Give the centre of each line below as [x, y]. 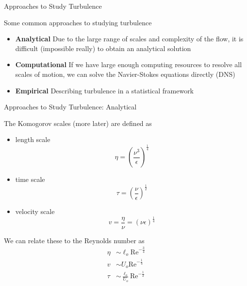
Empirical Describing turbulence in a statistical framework [105, 90]
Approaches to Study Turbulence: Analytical [70, 107]
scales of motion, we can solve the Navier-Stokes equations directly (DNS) [125, 74]
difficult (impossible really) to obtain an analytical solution [103, 48]
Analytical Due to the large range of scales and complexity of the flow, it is [129, 39]
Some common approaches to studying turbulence [78, 22]
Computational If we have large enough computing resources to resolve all [129, 64]
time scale [30, 179]
